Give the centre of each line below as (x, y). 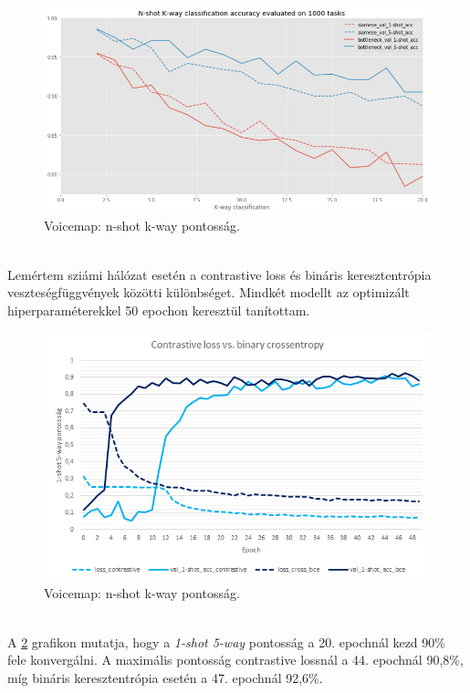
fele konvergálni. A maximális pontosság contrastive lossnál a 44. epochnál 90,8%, (235, 660)
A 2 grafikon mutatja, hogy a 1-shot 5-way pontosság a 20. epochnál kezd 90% (226, 641)
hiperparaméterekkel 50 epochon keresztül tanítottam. (159, 310)
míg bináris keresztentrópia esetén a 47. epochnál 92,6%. (165, 677)
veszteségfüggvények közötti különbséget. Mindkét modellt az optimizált (209, 292)
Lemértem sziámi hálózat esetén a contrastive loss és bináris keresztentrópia (219, 274)
